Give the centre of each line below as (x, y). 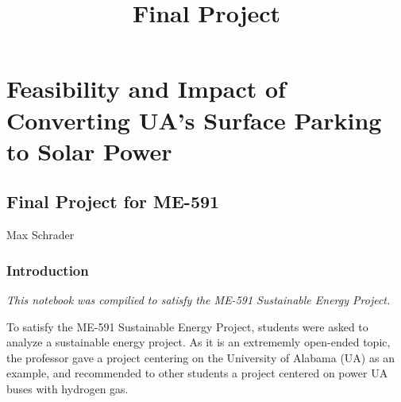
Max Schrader (40, 235)
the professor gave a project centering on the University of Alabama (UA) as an (200, 357)
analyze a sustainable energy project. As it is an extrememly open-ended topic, (199, 342)
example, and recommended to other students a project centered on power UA (197, 373)
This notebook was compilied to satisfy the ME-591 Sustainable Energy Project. (199, 299)
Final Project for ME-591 (113, 201)
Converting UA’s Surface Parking (194, 120)
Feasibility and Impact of (146, 89)
